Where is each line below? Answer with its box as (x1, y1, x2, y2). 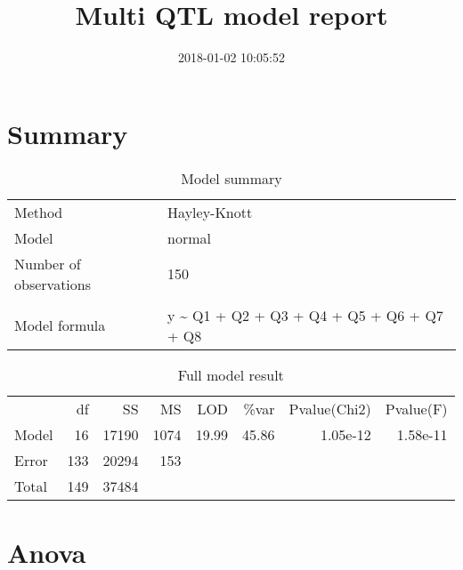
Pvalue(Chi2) (288, 397, 371, 419)
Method (14, 201, 63, 222)
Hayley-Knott (167, 201, 253, 222)
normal (167, 227, 212, 248)
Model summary (181, 167, 282, 189)
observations (14, 273, 92, 294)
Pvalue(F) (385, 397, 448, 419)
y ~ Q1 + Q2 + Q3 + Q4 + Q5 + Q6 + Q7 (167, 304, 443, 325)
